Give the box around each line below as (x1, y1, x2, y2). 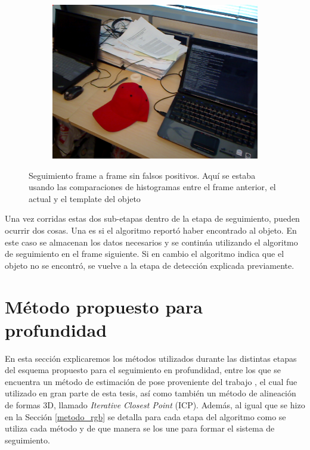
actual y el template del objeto (29, 192, 141, 204)
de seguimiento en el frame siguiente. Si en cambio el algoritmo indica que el (5, 247, 284, 260)
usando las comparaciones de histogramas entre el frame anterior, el (29, 181, 276, 193)
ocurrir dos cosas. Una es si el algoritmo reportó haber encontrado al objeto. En (5, 224, 297, 236)
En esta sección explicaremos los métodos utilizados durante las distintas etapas (5, 352, 297, 364)
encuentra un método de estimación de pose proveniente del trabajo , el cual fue (5, 375, 297, 387)
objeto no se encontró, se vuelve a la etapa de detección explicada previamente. (5, 259, 294, 271)
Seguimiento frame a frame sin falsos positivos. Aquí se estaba (29, 169, 256, 181)
